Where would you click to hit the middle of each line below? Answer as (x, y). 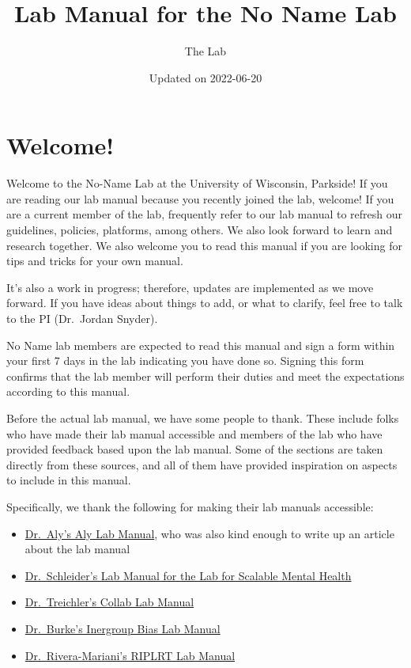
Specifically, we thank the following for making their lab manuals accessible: (190, 506)
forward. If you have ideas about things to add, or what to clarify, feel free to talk (205, 303)
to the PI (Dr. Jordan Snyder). (82, 318)
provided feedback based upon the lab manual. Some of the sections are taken (195, 449)
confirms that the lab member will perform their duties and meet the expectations (205, 376)
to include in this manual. (69, 480)
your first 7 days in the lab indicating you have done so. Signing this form (185, 361)
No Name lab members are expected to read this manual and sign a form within (201, 345)
